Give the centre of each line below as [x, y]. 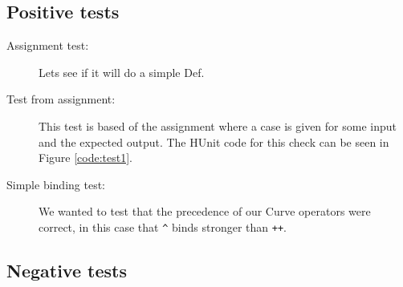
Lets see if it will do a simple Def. [122, 72]
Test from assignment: [61, 99]
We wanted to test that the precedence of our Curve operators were [205, 211]
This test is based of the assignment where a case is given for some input [218, 125]
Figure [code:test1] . [86, 158]
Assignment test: [48, 45]
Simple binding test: [56, 184]
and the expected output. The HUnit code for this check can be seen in [214, 141]
